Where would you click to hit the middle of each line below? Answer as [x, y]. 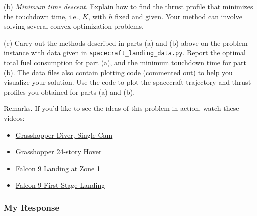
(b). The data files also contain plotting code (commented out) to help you [118, 72]
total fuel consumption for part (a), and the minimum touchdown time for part [125, 62]
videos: [14, 118]
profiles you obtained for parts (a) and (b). [70, 91]
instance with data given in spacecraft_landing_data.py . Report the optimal [125, 53]
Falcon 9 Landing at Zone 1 [58, 168]
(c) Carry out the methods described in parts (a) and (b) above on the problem [126, 43]
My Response [32, 207]
